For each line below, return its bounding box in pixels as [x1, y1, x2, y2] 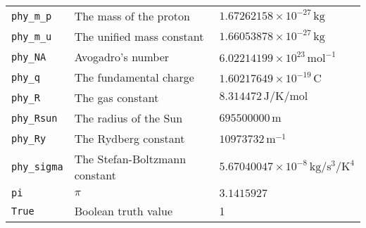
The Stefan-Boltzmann [74, 151, 187, 167]
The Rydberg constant [74, 130, 185, 146]
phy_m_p [11, 10, 52, 22]
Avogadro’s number [74, 49, 170, 65]
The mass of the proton [74, 8, 190, 24]
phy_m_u [11, 30, 52, 42]
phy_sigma [11, 161, 63, 172]
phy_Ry [11, 132, 46, 144]
